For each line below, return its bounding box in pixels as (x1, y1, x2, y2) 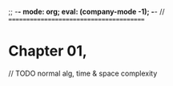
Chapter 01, (8, 42, 88, 60)
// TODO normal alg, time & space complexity (8, 68, 158, 78)
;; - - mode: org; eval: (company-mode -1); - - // (8, 7, 166, 16)
